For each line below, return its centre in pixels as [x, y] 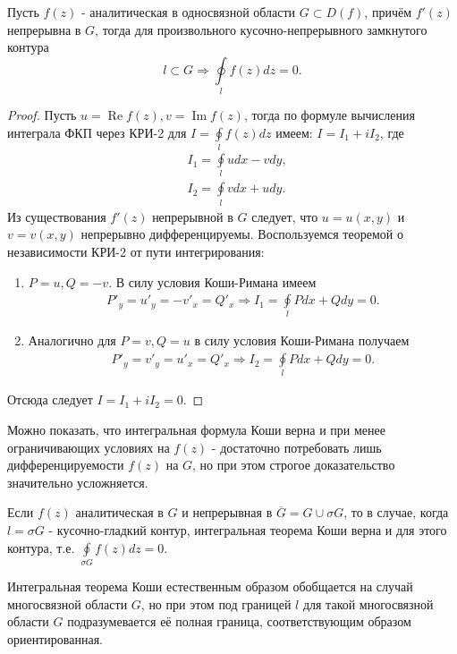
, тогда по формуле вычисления [329, 115]
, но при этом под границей [216, 603]
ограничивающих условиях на [89, 447]
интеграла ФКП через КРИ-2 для [97, 132]
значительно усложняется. [78, 482]
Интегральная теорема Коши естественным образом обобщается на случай [210, 586]
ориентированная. [55, 638]
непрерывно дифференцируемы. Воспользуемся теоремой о [242, 234]
